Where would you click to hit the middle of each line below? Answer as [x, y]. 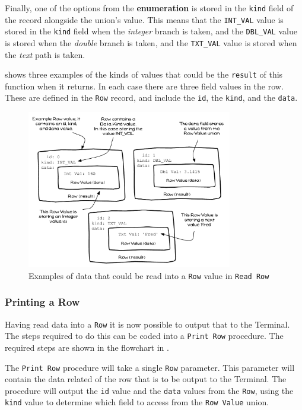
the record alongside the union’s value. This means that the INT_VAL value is [144, 19]
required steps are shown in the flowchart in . [87, 347]
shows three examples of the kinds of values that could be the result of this [144, 74]
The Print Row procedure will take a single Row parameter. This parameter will [150, 367]
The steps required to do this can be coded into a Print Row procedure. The [144, 336]
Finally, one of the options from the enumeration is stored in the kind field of [149, 8]
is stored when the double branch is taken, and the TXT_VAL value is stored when [151, 42]
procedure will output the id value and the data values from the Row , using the [149, 390]
